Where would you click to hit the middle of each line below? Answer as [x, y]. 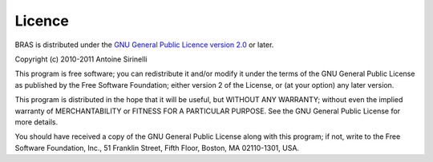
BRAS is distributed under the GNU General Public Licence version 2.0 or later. [144, 45]
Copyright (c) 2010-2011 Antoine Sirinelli [81, 59]
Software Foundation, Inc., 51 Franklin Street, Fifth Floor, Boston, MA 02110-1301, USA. [157, 148]
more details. [36, 122]
